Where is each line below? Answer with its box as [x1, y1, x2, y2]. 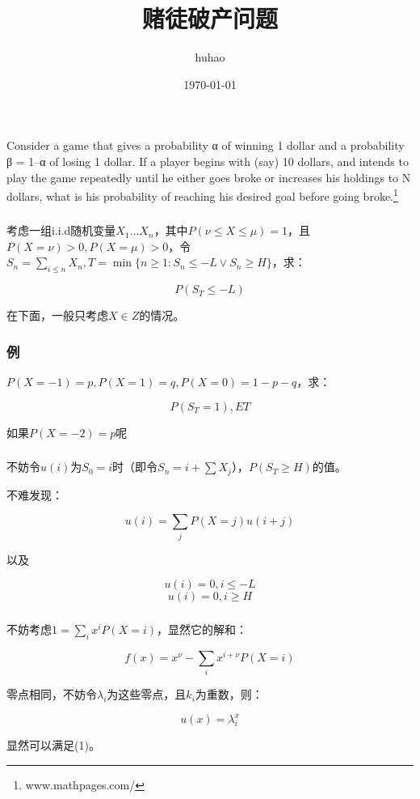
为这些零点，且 [107, 686, 187, 703]
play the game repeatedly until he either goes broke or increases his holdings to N [6, 168, 411, 185]
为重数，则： [195, 686, 263, 703]
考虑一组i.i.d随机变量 [6, 222, 116, 239]
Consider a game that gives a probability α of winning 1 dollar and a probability [6, 137, 405, 154]
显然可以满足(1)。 [6, 737, 100, 754]
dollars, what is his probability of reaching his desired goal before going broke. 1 [6, 185, 398, 204]
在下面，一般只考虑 [6, 307, 108, 324]
